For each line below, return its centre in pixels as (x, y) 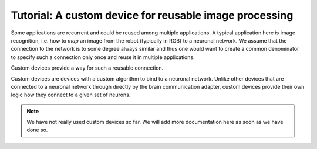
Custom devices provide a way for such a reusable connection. (87, 68)
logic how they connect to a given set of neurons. (71, 95)
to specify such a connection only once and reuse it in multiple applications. (103, 57)
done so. (37, 130)
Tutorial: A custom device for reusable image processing (152, 15)
